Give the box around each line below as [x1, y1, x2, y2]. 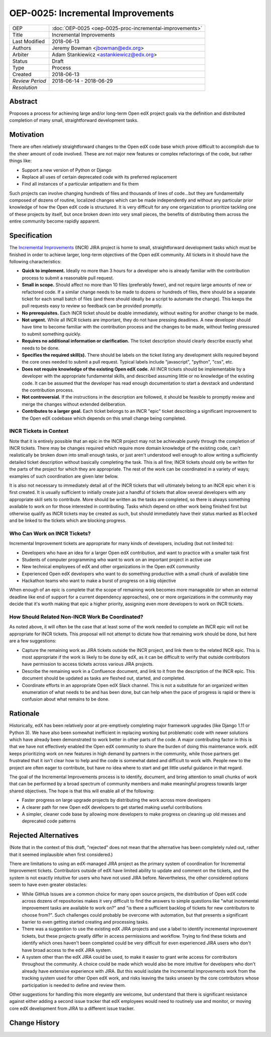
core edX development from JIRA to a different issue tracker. [9, 1005, 135, 1011]
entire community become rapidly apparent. [9, 218, 100, 224]
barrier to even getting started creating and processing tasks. [22, 919, 149, 925]
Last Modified [12, 38, 45, 45]
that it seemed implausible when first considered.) [9, 851, 113, 857]
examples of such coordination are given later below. [9, 473, 119, 479]
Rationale [9, 710, 40, 718]
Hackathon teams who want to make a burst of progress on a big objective [22, 578, 176, 584]
